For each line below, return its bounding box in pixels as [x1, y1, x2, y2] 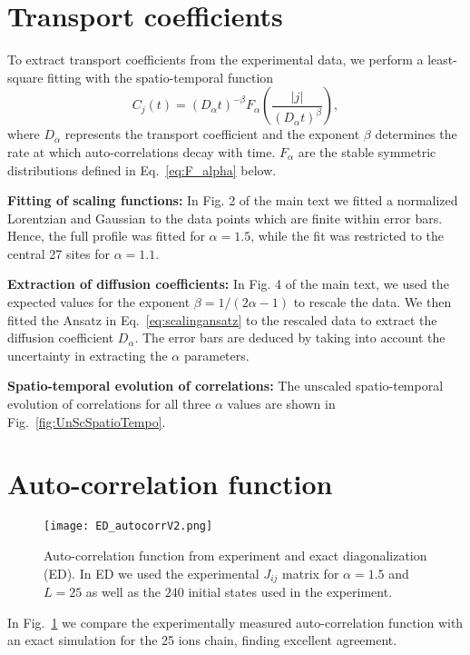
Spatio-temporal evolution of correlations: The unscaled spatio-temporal [7, 376, 444, 395]
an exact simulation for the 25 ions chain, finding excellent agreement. [7, 630, 397, 650]
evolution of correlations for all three [7, 394, 211, 413]
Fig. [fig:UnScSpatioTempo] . [7, 412, 166, 431]
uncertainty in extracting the [7, 345, 168, 364]
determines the [375, 124, 457, 144]
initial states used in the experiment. [188, 582, 393, 601]
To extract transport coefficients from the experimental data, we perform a [7, 50, 424, 69]
